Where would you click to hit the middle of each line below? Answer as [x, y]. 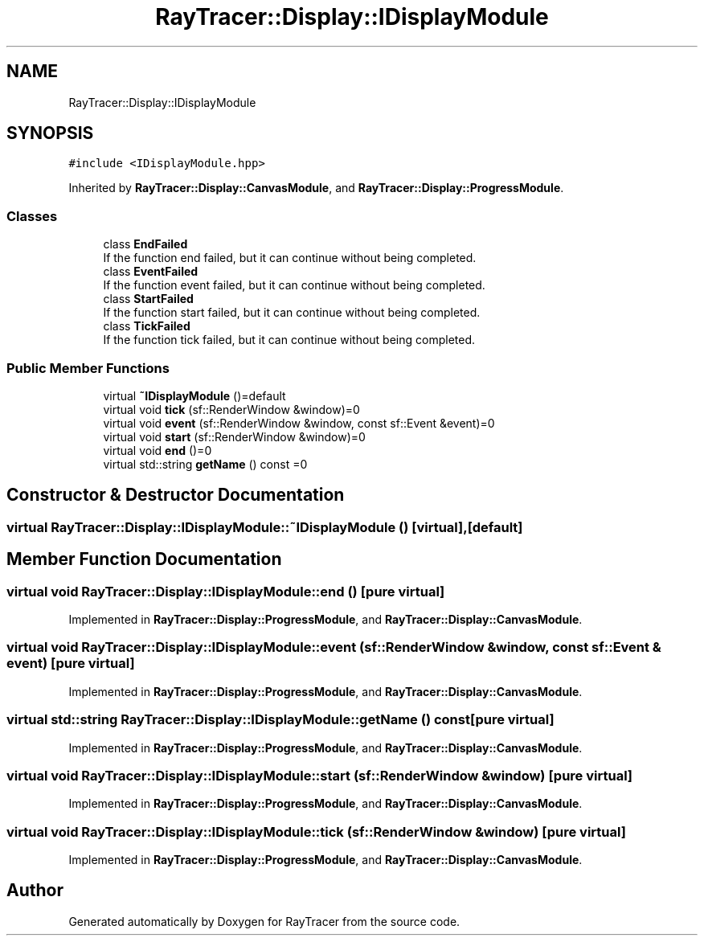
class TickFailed [147, 326]
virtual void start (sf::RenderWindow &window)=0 [234, 436]
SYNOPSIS [50, 133]
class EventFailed [151, 272]
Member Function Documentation [144, 559]
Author [35, 891]
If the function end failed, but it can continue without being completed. [290, 258]
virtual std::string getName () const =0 [205, 464]
